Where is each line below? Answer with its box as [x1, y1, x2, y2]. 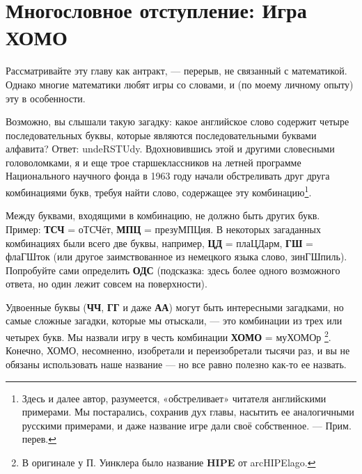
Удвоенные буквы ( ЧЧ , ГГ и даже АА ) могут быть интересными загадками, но [6, 299, 344, 314]
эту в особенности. [6, 90, 86, 105]
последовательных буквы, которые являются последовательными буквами [6, 127, 317, 142]
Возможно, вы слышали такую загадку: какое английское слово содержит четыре [6, 114, 349, 129]
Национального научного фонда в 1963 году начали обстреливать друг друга [6, 168, 330, 183]
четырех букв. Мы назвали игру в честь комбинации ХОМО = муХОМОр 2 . [6, 328, 331, 344]
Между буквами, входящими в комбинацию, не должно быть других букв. [6, 208, 320, 223]
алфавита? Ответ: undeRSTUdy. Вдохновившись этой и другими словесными [6, 141, 335, 156]
